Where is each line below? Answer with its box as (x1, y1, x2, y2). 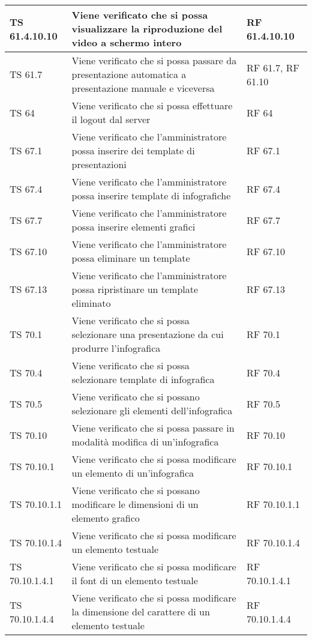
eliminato (71, 296, 111, 310)
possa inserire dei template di (71, 143, 195, 157)
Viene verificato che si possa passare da (71, 53, 237, 67)
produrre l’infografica (71, 341, 161, 355)
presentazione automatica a (71, 67, 187, 81)
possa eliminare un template (71, 251, 190, 265)
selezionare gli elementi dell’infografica (71, 403, 233, 417)
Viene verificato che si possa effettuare (71, 98, 233, 112)
